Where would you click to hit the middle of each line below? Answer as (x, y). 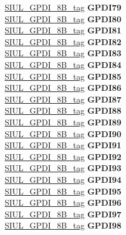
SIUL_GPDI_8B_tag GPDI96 (63, 202)
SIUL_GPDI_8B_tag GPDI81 (63, 30)
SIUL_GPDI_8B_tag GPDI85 (63, 76)
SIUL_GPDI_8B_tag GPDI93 (63, 168)
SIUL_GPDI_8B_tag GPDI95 (63, 191)
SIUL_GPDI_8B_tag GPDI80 (63, 18)
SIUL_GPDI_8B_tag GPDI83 (63, 53)
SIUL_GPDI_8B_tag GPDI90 (63, 133)
